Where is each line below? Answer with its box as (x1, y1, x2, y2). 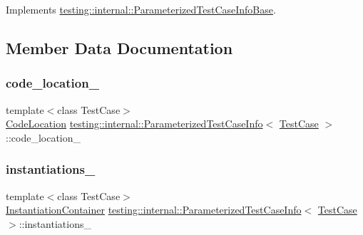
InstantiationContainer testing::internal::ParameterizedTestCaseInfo (6, 202, 302, 217)
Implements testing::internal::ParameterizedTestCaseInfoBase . (6, 2, 276, 16)
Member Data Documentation (6, 36, 233, 58)
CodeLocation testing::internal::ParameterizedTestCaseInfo (6, 116, 263, 131)
